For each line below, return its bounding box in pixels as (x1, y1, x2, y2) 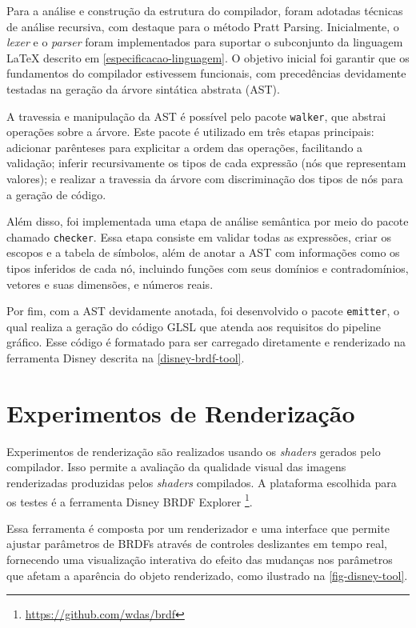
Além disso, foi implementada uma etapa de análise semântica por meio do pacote (6, 213, 409, 230)
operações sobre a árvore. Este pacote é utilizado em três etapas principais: (6, 123, 374, 140)
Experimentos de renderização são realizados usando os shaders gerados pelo (6, 442, 381, 459)
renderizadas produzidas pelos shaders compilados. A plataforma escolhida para (6, 474, 397, 490)
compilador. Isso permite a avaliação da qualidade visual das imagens (6, 458, 346, 475)
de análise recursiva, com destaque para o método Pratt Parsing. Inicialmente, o (6, 18, 399, 34)
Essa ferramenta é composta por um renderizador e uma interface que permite (6, 519, 390, 536)
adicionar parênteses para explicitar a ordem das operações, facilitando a (6, 138, 363, 155)
